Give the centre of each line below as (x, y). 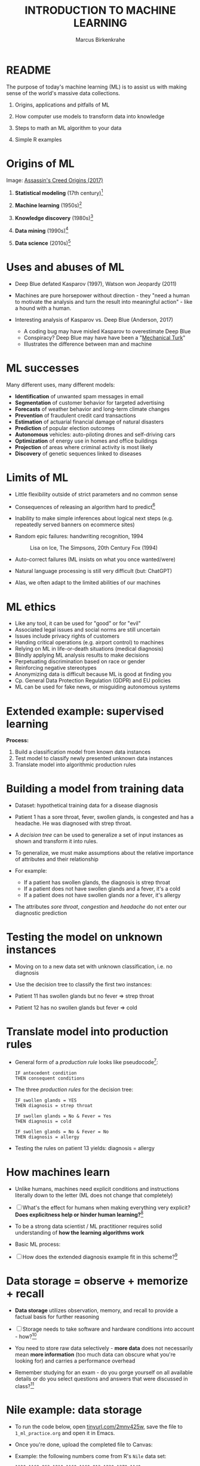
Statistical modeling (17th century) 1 (59, 192)
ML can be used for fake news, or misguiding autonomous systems (97, 687)
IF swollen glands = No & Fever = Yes (63, 1116)
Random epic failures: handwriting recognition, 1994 (79, 537)
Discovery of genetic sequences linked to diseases (78, 453)
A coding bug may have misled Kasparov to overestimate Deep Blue (107, 331)
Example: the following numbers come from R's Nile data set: (90, 1456)
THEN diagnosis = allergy (47, 1137)
